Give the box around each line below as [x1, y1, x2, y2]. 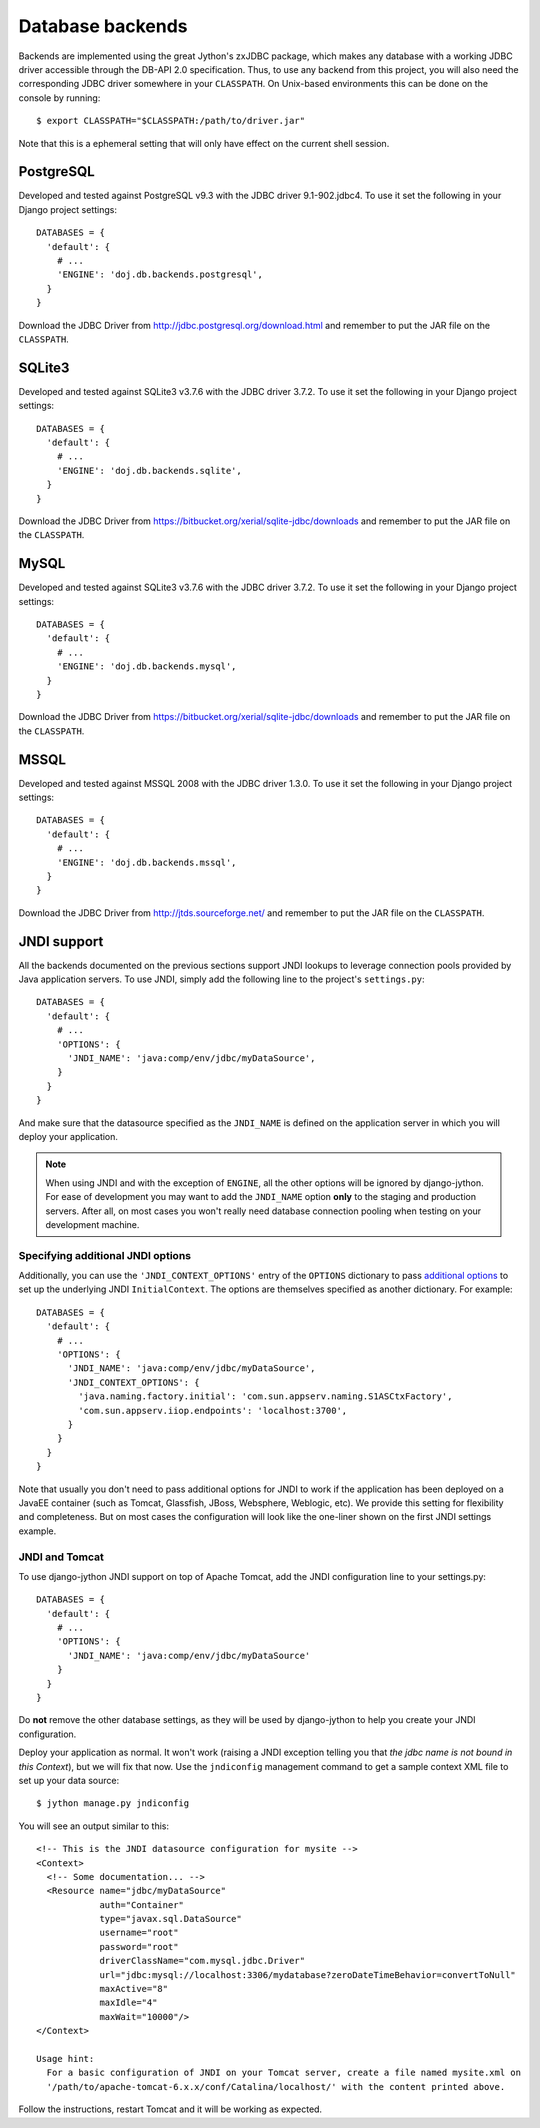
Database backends [18, 15, 189, 37]
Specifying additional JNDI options [18, 1248, 192, 1262]
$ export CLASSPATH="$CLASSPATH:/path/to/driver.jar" [36, 115, 305, 127]
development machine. [45, 1218, 140, 1230]
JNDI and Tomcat [18, 1550, 105, 1564]
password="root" [99, 1941, 179, 1952]
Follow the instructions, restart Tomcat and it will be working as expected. [18, 2103, 323, 2115]
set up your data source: [18, 1774, 120, 1786]
